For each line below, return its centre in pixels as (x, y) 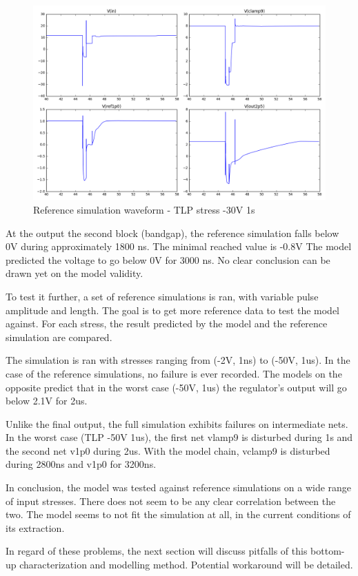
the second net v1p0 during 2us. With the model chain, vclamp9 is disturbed (168, 450)
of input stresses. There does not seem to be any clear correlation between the (171, 501)
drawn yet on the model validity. (74, 273)
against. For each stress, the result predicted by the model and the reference (167, 323)
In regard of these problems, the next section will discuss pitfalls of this (157, 551)
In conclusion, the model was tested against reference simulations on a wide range (179, 487)
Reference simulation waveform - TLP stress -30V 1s (144, 209)
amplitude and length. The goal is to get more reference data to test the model (173, 310)
